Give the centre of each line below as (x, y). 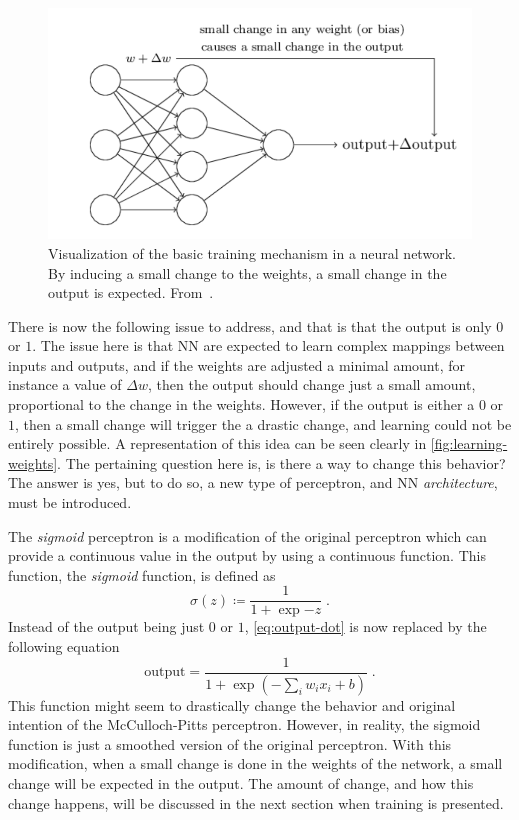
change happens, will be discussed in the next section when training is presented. (256, 802)
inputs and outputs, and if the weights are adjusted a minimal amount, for (236, 364)
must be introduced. (70, 502)
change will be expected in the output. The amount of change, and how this (241, 782)
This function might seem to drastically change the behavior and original (232, 704)
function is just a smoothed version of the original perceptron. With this (230, 743)
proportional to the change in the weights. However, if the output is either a (241, 404)
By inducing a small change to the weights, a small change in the (247, 272)
